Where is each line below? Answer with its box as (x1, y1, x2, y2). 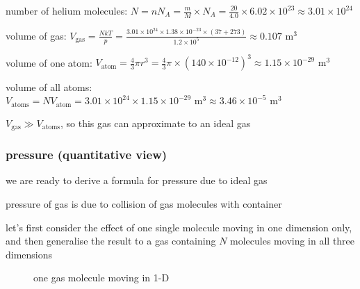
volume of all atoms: (6, 80, 92, 94)
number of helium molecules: (6, 3, 128, 17)
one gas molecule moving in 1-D (33, 270, 170, 285)
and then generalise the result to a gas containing (6, 233, 216, 248)
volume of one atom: (6, 55, 92, 69)
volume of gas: (6, 28, 67, 42)
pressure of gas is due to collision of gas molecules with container (6, 196, 282, 210)
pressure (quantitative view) (6, 146, 167, 163)
